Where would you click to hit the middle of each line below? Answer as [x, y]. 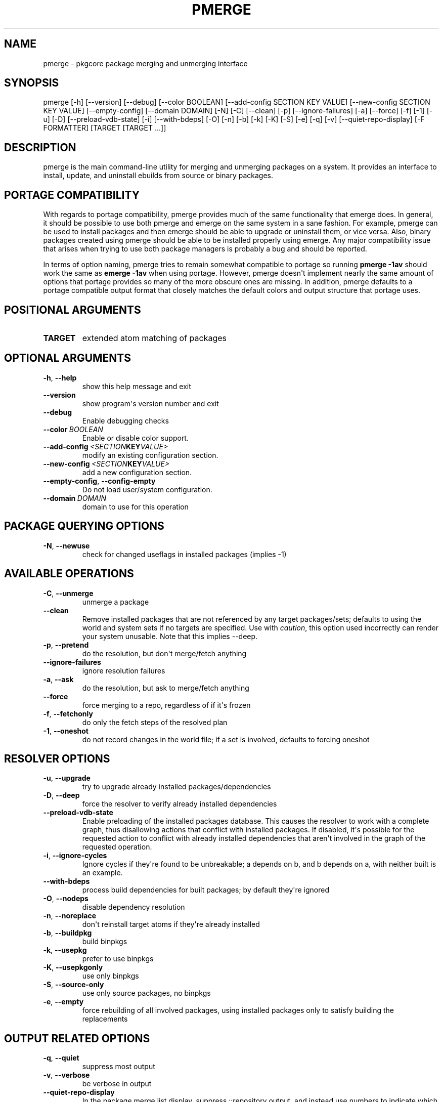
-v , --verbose [67, 1075]
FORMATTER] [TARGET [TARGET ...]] [105, 128]
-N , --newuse [67, 545]
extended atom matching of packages [154, 338]
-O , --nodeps [66, 899]
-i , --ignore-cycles [75, 856]
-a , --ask [58, 679]
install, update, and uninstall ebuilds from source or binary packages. [158, 176]
